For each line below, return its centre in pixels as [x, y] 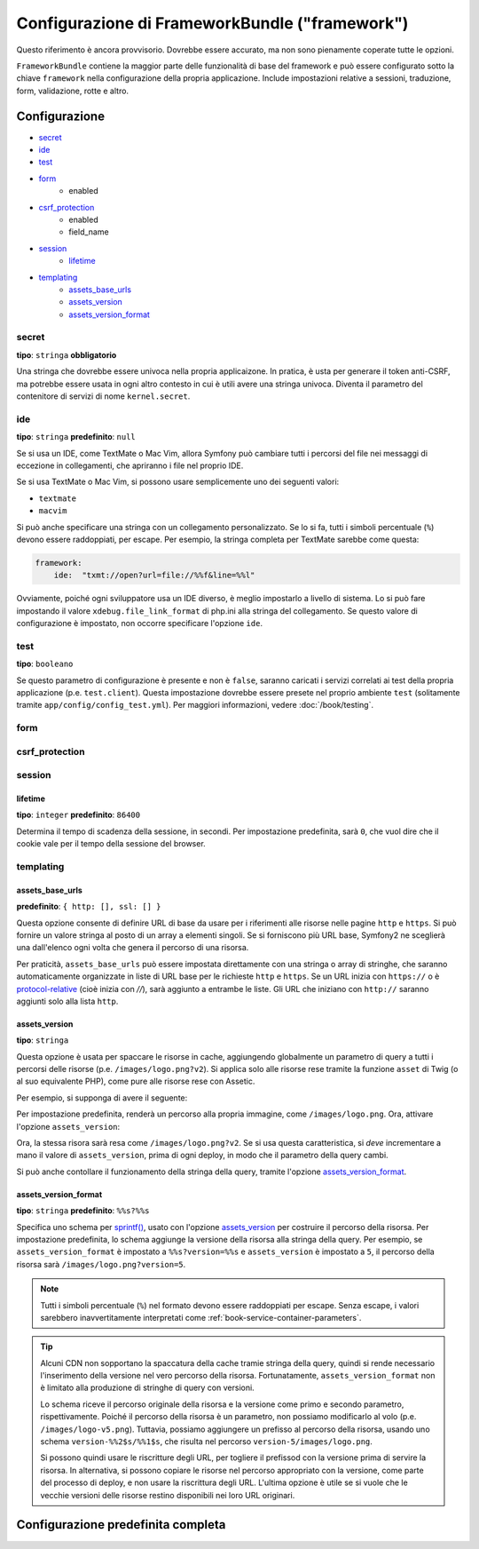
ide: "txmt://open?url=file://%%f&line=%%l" [154, 576]
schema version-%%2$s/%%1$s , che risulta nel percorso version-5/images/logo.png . [206, 1442]
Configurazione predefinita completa [121, 1525]
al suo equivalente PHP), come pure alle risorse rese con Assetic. [136, 1081]
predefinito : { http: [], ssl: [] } [89, 907]
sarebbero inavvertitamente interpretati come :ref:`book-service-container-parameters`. [201, 1317]
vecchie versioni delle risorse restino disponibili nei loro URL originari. [168, 1495]
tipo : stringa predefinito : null [76, 437]
